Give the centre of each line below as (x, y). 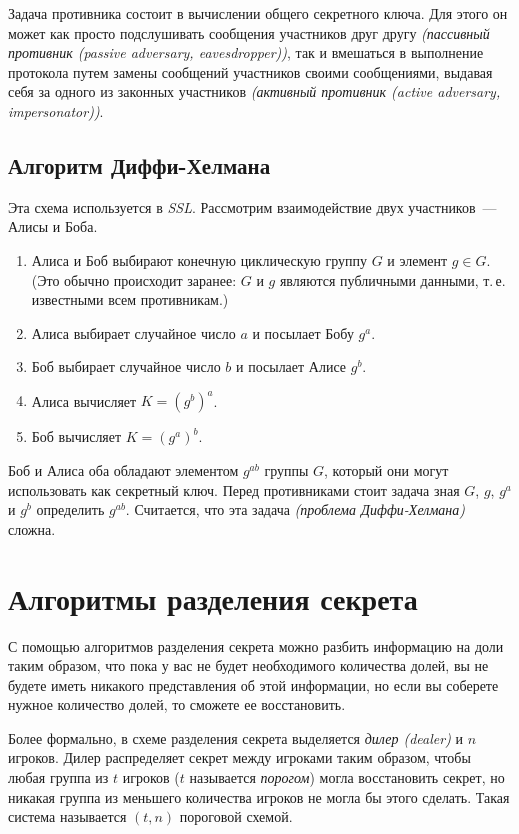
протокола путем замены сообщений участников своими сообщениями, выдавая (250, 71)
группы (286, 470)
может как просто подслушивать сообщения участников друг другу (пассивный (249, 32)
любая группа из (58, 777)
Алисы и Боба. (53, 226)
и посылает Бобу (303, 332)
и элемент (417, 259)
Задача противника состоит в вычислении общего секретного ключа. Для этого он (258, 13)
